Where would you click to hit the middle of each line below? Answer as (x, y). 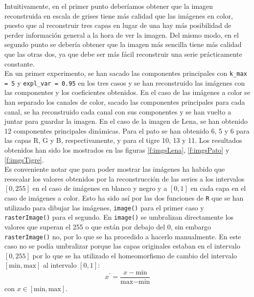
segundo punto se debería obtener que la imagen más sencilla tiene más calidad (123, 44)
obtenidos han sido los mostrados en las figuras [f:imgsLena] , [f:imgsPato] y (117, 150)
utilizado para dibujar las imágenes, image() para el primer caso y (104, 207)
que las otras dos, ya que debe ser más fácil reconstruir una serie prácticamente (123, 54)
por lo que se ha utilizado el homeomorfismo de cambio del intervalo (135, 255)
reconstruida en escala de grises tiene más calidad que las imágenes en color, (119, 15)
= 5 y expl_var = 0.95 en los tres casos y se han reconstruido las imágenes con (125, 82)
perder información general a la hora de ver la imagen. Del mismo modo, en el (122, 34)
